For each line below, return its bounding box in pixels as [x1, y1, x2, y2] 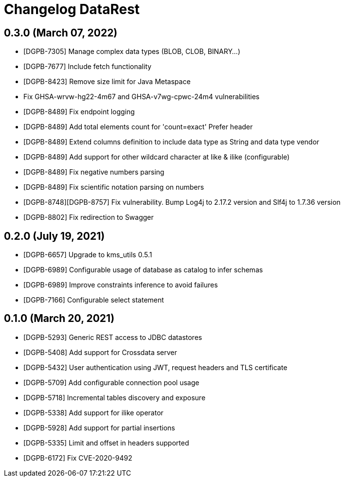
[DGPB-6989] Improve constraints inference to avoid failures [23, 281, 218, 289]
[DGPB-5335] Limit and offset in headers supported [23, 438, 189, 447]
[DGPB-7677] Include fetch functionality [23, 62, 152, 71]
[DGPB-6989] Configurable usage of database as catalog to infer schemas [23, 266, 263, 274]
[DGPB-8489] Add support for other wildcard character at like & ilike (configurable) [23, 153, 290, 161]
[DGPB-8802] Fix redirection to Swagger [23, 213, 154, 222]
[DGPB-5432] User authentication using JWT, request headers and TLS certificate [23, 363, 288, 372]
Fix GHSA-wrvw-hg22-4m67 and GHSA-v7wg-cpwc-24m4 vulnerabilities [23, 92, 260, 101]
